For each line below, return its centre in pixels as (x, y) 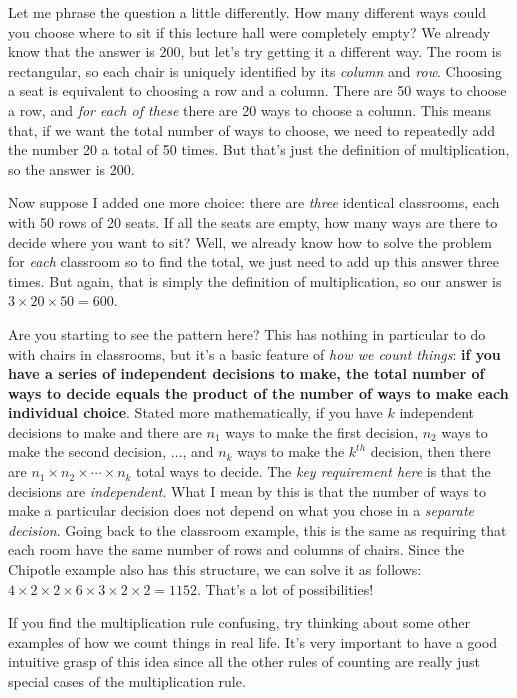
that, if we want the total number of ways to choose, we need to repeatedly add (252, 129)
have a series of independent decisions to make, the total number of (246, 373)
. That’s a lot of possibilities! (285, 588)
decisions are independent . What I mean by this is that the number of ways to (247, 490)
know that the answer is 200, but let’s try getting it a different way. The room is (255, 51)
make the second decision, (87, 451)
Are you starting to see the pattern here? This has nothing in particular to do (247, 333)
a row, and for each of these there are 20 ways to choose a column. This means (249, 109)
